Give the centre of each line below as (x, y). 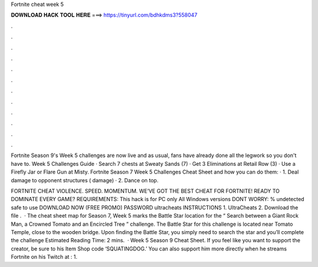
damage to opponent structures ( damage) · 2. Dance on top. (85, 180)
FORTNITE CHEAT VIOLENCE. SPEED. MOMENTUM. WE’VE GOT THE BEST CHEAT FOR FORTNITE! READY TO (145, 191)
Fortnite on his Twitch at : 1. (44, 257)
